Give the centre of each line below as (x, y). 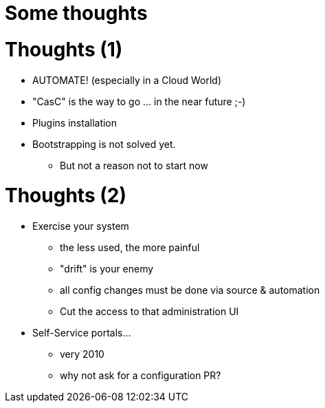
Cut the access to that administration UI (149, 311)
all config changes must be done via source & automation (190, 290)
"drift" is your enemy (107, 269)
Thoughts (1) (64, 49)
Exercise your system (81, 226)
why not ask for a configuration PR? (141, 375)
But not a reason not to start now (134, 165)
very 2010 (82, 354)
